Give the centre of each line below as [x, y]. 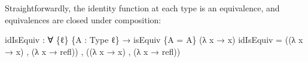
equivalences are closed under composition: [83, 19]
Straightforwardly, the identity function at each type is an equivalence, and [142, 8]
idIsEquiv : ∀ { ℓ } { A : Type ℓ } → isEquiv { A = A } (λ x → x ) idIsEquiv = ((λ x [154, 40]
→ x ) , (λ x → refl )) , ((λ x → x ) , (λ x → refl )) [93, 51]
